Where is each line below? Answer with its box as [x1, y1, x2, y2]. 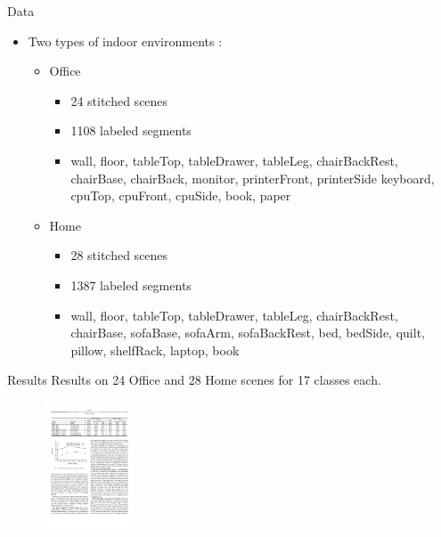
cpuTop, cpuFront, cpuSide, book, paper [70, 186, 291, 205]
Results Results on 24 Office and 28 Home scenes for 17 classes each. [7, 370, 381, 389]
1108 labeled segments [70, 121, 192, 140]
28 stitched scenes [70, 246, 168, 264]
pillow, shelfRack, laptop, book [70, 340, 240, 359]
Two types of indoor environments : [28, 31, 223, 50]
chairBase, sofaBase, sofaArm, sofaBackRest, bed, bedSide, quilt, [70, 323, 425, 342]
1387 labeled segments [70, 275, 192, 294]
